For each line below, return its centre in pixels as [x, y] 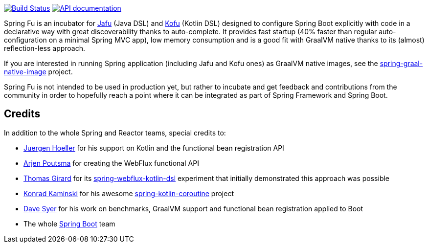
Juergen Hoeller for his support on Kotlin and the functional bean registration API [154, 148]
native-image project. [38, 72]
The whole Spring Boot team [69, 224]
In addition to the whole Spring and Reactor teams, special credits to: [115, 133]
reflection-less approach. [45, 48]
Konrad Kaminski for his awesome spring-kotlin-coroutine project [129, 193]
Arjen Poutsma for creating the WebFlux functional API [111, 163]
